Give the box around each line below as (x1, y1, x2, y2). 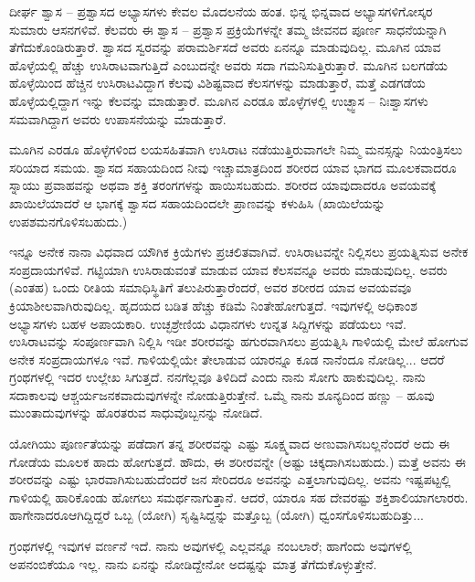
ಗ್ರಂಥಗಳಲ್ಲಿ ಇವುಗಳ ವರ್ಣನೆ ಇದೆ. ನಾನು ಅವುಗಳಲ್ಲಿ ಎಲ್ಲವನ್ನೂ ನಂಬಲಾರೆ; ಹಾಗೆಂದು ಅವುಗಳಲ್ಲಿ (9, 536, 412, 556)
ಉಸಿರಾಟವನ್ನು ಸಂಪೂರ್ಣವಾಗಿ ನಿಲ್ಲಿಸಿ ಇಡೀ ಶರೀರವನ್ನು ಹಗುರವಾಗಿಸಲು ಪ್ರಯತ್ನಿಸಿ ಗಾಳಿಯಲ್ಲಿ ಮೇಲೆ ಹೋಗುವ (9, 332, 469, 351)
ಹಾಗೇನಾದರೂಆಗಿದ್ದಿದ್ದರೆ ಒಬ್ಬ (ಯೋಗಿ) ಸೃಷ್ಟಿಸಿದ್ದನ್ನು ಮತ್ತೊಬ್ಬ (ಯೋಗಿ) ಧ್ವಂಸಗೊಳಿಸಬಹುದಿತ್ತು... (9, 505, 424, 524)
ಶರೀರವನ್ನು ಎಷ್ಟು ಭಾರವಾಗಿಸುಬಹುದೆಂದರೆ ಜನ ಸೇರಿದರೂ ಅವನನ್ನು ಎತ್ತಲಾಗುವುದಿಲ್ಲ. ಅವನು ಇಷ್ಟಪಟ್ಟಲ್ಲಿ (9, 470, 451, 489)
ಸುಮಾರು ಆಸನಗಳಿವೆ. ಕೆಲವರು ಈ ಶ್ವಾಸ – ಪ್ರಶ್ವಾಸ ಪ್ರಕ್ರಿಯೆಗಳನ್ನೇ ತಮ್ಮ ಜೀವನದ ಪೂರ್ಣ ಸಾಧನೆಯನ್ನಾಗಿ (9, 19, 447, 38)
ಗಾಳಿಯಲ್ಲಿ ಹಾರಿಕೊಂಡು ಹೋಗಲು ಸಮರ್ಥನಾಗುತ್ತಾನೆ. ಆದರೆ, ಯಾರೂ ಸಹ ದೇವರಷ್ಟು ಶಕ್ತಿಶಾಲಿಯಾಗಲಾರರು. (9, 487, 469, 506)
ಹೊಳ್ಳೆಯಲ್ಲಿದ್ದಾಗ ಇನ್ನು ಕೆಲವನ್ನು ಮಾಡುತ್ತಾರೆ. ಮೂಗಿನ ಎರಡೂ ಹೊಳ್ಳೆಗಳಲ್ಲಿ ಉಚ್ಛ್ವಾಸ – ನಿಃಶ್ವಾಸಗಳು (9, 90, 428, 110)
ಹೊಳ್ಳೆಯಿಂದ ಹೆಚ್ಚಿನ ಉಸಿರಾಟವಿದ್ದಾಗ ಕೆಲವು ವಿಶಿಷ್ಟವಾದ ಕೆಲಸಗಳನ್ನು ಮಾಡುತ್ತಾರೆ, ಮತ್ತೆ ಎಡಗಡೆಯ (9, 73, 426, 92)
